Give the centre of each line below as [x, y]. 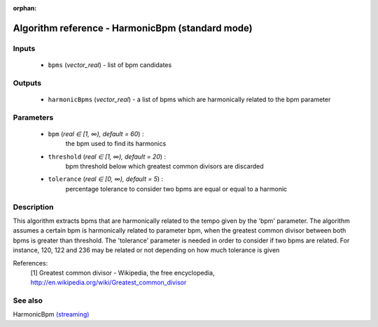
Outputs [27, 82]
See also [28, 300]
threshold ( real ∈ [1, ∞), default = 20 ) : [107, 157]
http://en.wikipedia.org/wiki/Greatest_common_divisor [108, 282]
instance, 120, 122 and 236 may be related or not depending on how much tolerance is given [146, 250]
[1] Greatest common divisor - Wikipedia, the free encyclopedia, [122, 272]
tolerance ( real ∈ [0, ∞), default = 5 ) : [106, 179]
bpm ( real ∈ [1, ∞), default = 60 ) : [96, 133]
